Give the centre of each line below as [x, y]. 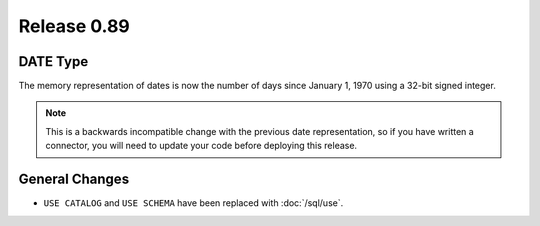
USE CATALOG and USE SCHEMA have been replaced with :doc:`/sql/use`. [193, 203]
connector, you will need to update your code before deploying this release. [201, 146]
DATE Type [53, 61]
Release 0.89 [74, 26]
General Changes [74, 179]
